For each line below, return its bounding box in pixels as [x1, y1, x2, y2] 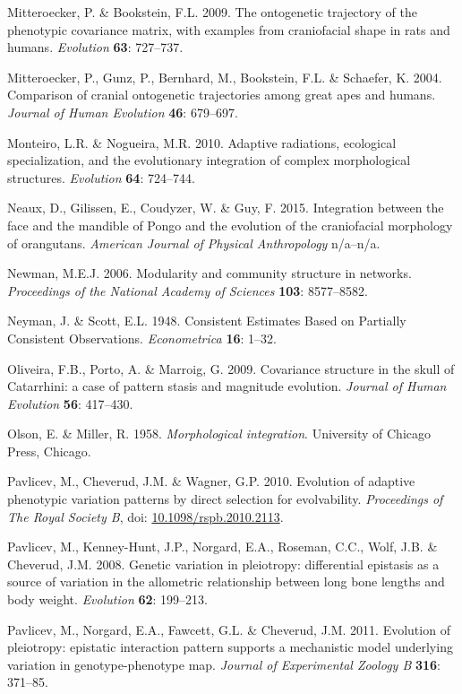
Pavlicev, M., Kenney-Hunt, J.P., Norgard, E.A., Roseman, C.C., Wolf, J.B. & [7, 537, 438, 556]
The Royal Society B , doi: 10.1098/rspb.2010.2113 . [7, 507, 284, 525]
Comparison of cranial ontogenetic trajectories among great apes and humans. [7, 85, 436, 104]
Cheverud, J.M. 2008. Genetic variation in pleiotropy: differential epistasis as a [7, 554, 440, 573]
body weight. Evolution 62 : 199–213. [7, 590, 209, 609]
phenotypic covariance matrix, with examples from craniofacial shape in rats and [7, 20, 450, 39]
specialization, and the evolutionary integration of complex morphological [7, 151, 411, 169]
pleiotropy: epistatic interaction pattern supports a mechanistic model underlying [7, 638, 453, 656]
